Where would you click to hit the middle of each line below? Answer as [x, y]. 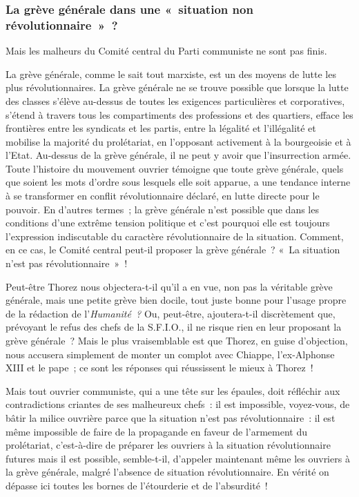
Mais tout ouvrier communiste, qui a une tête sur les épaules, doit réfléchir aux [173, 390]
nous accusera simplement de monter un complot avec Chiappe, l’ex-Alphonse [170, 354]
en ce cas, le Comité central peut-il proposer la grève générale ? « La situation [173, 250]
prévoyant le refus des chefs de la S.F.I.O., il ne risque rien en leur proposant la [174, 327]
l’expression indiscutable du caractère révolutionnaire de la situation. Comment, [175, 236]
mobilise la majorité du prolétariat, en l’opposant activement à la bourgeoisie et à [178, 141]
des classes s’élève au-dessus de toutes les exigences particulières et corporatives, [175, 100]
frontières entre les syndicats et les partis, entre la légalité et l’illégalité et [161, 128]
